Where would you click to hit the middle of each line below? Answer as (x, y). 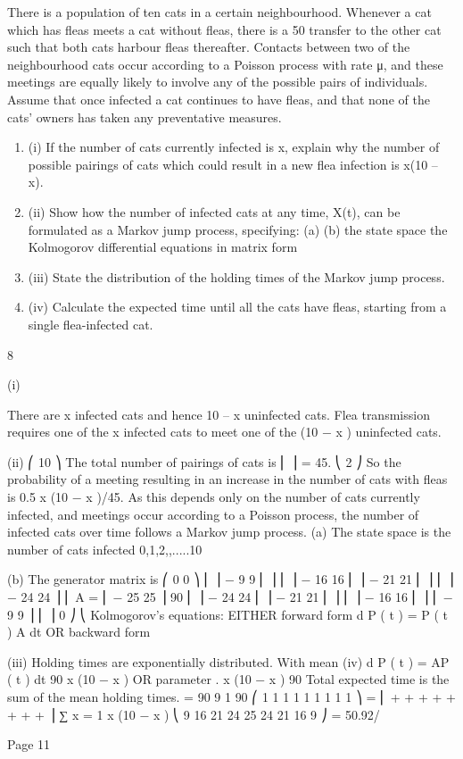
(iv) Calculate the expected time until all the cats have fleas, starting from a (237, 307)
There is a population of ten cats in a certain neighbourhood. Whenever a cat (219, 12)
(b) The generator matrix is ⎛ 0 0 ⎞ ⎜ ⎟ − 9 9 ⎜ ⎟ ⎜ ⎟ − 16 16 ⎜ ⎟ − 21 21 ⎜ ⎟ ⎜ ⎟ (231, 579)
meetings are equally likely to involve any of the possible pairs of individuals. (218, 82)
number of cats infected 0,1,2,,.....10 (105, 549)
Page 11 (29, 744)
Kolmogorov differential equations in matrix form (163, 247)
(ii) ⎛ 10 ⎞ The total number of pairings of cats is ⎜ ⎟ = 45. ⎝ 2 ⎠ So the (204, 461)
